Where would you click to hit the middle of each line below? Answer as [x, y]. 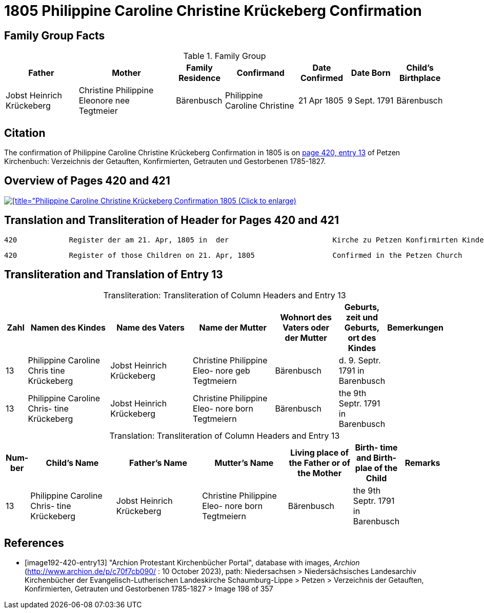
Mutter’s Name [244, 463]
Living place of [320, 452]
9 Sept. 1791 [370, 101]
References [34, 543]
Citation [25, 133]
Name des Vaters [151, 327]
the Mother [320, 473]
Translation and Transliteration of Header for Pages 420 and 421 [172, 220]
